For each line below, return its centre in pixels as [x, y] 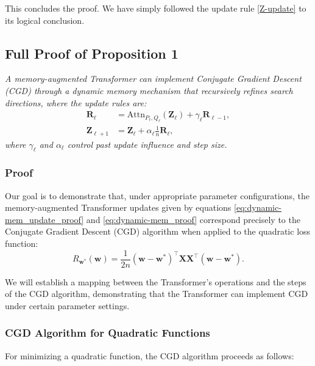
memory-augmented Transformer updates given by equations [118, 207]
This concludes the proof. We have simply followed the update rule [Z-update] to [156, 8]
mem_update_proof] [44, 219]
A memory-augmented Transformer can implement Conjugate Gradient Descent [153, 79]
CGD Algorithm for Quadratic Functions [108, 333]
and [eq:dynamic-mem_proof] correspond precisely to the [193, 219]
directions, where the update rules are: [76, 102]
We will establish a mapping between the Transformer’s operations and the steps [156, 281]
